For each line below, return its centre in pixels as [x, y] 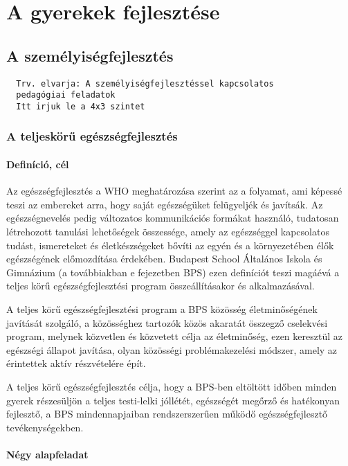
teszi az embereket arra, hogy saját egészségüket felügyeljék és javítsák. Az [165, 204]
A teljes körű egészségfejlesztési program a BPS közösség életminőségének [162, 308]
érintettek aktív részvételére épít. [76, 363]
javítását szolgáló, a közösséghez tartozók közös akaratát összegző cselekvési [167, 322]
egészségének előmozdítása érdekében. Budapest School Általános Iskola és [164, 259]
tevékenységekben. [45, 427]
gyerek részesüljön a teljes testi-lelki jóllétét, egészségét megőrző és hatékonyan [173, 400]
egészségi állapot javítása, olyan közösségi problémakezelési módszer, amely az [172, 349]
